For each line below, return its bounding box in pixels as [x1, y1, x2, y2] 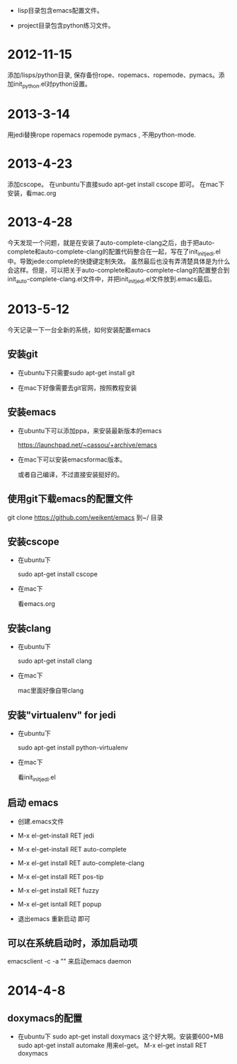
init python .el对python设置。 [13, 79, 92, 90]
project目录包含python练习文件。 [17, 21, 115, 30]
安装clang [7, 622, 52, 634]
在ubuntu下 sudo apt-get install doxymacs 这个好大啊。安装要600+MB [17, 1032, 224, 1041]
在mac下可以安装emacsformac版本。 [17, 455, 127, 464]
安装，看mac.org [7, 188, 57, 197]
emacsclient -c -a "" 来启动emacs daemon [7, 957, 132, 966]
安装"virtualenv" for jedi [7, 709, 117, 721]
